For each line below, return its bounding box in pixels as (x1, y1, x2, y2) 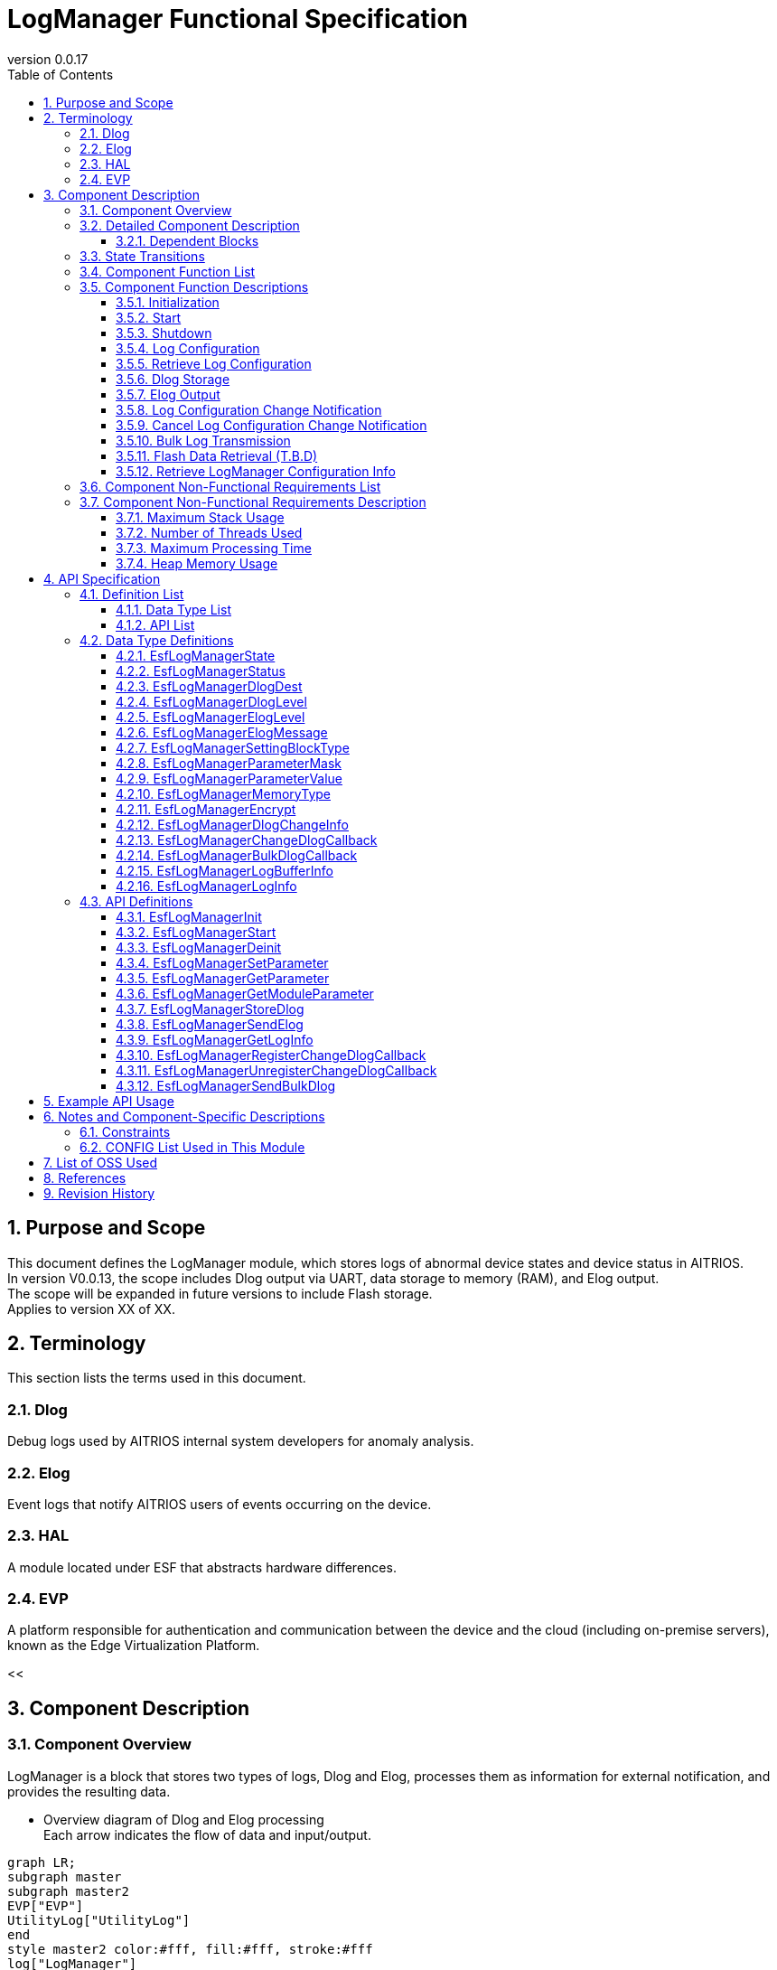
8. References (43, 1169, 126, 1186)
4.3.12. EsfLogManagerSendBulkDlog (116, 1077, 336, 1093)
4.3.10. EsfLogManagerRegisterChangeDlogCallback (116, 1046, 426, 1063)
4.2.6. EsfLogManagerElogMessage (116, 724, 328, 740)
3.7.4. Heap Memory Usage (116, 555, 278, 571)
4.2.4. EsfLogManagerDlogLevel (116, 693, 307, 709)
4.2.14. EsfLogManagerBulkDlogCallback (116, 847, 358, 863)
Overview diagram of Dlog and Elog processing (43, 1811, 324, 1827)
